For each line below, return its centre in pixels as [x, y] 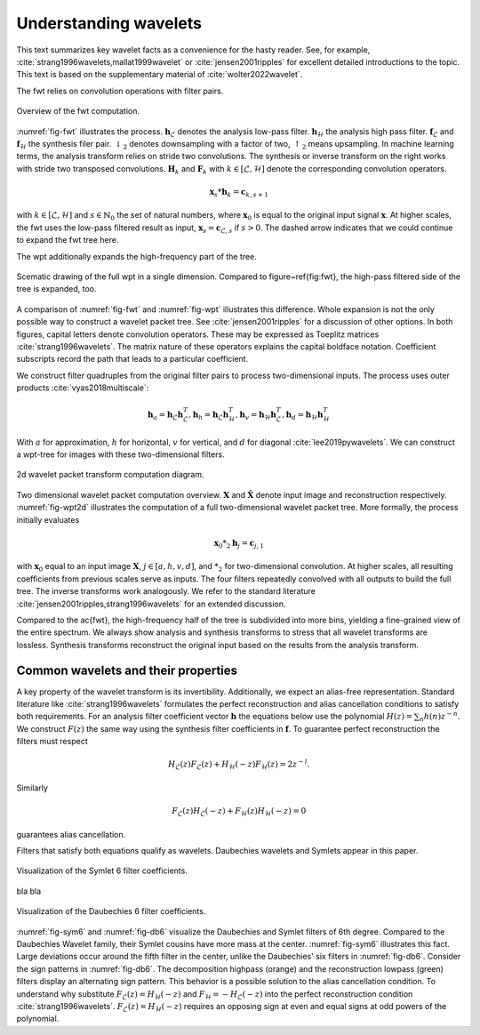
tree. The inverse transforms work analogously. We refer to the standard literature [166, 591]
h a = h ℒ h [165, 416]
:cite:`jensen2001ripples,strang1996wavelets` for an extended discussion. [151, 604]
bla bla [29, 891]
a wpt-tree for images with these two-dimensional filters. [121, 454]
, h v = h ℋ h [256, 416]
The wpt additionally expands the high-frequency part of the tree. [136, 256]
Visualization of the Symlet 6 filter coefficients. [102, 871]
